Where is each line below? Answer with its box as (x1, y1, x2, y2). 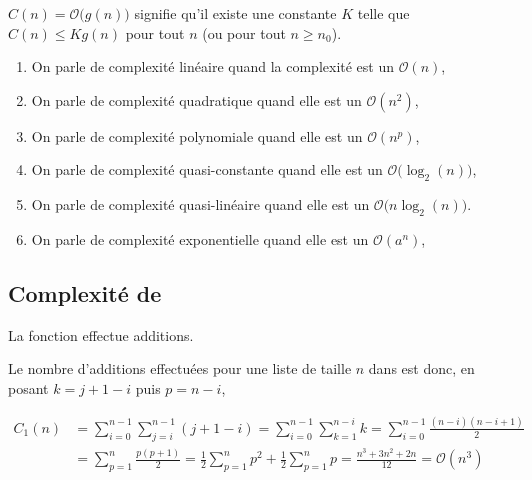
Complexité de (8, 277, 162, 308)
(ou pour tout (202, 22, 286, 43)
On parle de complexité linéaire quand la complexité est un (31, 56, 395, 77)
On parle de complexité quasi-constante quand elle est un (31, 159, 383, 180)
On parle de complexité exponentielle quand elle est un (31, 228, 369, 249)
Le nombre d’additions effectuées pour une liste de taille (8, 358, 352, 379)
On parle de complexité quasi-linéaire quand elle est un (31, 194, 370, 215)
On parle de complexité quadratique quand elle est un (31, 89, 362, 110)
